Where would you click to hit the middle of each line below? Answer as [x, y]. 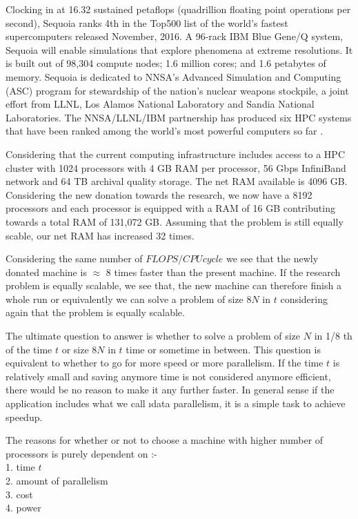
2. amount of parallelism [57, 480]
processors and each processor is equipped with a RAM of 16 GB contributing [170, 208]
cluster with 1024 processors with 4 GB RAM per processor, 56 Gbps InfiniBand [176, 167]
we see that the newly [272, 258]
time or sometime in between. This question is [223, 349]
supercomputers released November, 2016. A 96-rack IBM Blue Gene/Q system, [175, 36]
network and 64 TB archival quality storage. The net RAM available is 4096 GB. [177, 181]
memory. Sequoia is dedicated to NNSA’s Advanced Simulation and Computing [173, 76]
